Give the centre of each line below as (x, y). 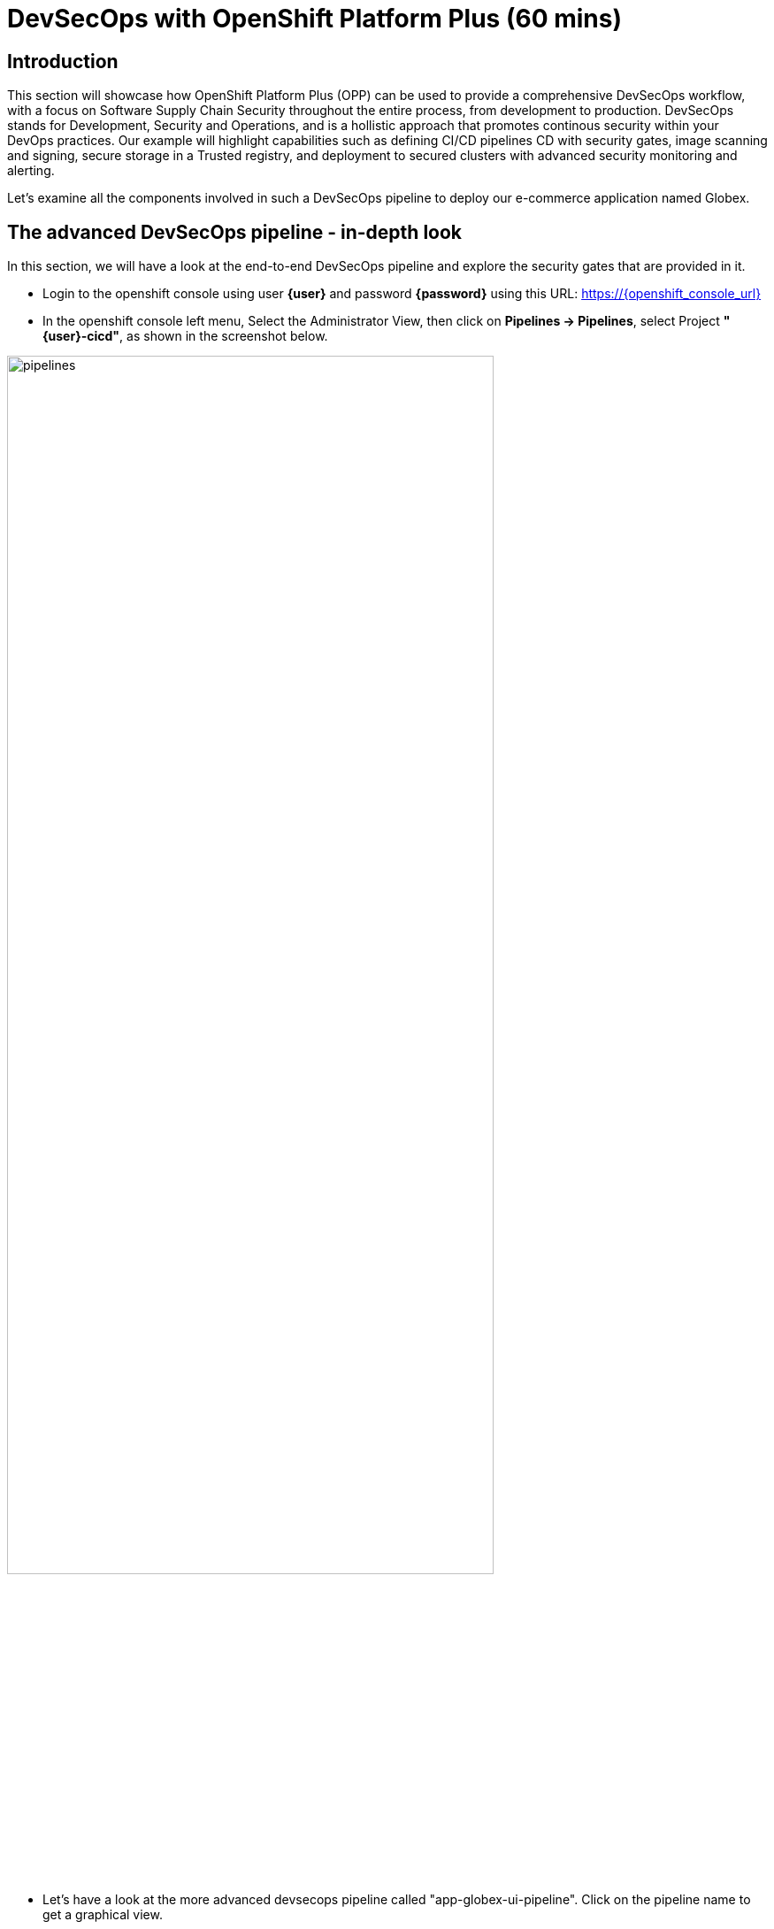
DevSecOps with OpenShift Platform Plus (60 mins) (314, 19)
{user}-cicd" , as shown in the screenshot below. (185, 336)
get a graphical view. (103, 1914)
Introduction (63, 61)
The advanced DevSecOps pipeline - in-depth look (235, 232)
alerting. (31, 171)
